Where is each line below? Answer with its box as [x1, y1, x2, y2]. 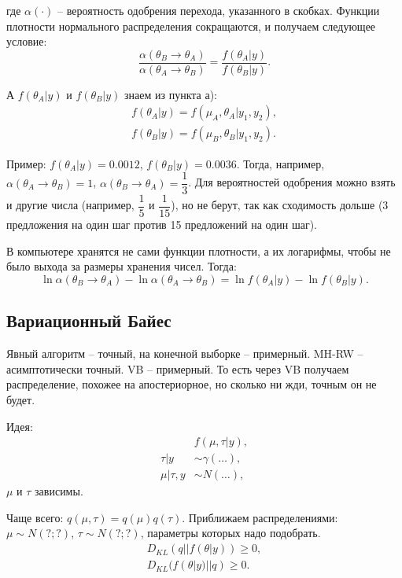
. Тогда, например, [236, 155, 325, 171]
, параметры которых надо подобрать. [140, 525, 321, 541]
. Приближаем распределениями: [182, 509, 338, 525]
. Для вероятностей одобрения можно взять [188, 174, 396, 190]
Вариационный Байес [6, 308, 171, 333]
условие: [6, 33, 47, 50]
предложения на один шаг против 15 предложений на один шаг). [6, 216, 317, 233]
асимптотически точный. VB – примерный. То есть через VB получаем [6, 360, 349, 377]
